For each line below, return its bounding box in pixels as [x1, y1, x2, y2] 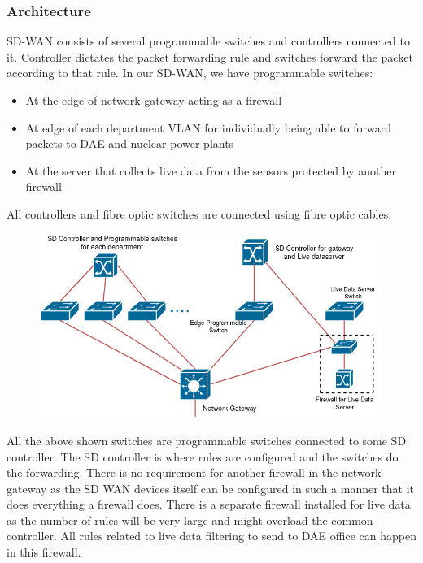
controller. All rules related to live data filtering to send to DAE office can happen [7, 527, 416, 544]
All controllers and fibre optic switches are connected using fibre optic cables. [7, 205, 392, 222]
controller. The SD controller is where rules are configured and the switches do [7, 448, 399, 465]
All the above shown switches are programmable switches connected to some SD [7, 431, 407, 448]
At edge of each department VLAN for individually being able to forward [25, 119, 391, 136]
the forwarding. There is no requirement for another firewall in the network [7, 464, 382, 481]
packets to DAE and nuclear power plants [25, 135, 234, 152]
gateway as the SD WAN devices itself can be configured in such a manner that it [7, 479, 415, 496]
